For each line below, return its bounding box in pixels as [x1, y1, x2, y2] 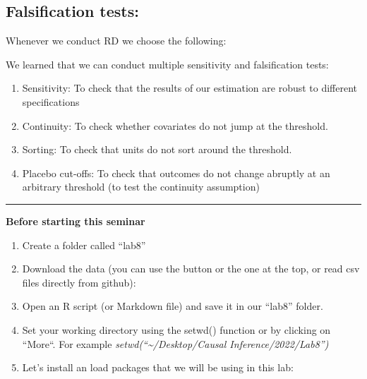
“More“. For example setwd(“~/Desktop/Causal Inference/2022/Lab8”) [22, 336, 329, 351]
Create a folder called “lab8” [22, 237, 146, 252]
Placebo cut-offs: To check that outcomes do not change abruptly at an [22, 165, 330, 180]
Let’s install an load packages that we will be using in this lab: [22, 360, 294, 375]
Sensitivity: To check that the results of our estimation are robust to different [22, 80, 358, 95]
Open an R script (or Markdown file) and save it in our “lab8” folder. [22, 299, 323, 313]
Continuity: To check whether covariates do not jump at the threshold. [22, 118, 328, 133]
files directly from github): [22, 275, 136, 289]
